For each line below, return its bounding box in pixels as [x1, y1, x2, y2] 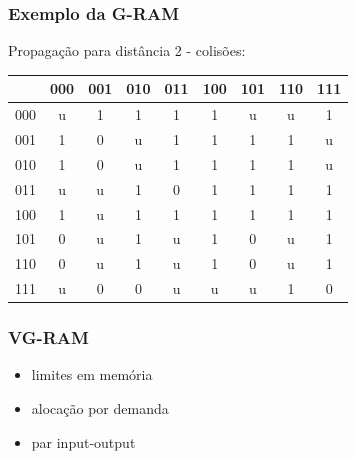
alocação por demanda [31, 397, 169, 418]
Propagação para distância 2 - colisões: [8, 40, 246, 61]
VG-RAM [8, 325, 89, 350]
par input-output [31, 431, 136, 452]
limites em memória [31, 364, 153, 385]
